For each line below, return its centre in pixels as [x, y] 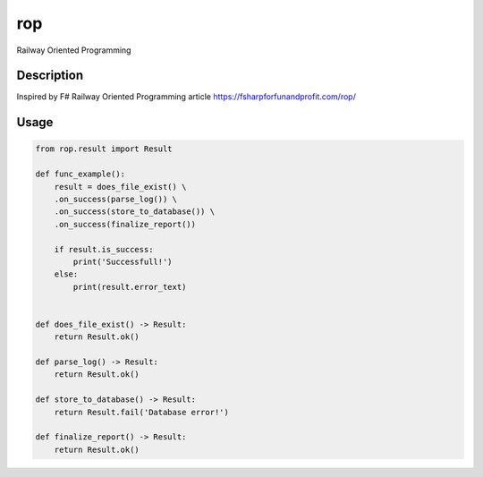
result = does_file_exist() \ [120, 187]
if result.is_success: [104, 249]
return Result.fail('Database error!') [142, 412]
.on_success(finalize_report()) [125, 224]
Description [50, 76]
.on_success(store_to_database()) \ [134, 212]
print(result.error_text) [130, 287]
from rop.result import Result [104, 149]
